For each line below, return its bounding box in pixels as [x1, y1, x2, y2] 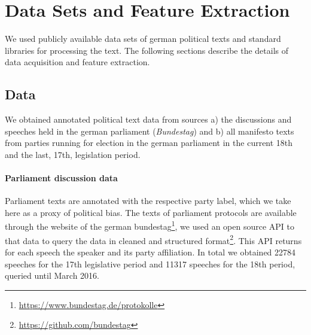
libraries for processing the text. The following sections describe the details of [5, 44, 288, 56]
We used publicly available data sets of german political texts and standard [5, 32, 281, 45]
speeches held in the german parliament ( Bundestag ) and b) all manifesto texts [5, 124, 294, 137]
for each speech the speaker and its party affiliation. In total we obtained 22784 [5, 245, 296, 258]
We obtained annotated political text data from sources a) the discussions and [5, 113, 292, 126]
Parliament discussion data [5, 172, 118, 184]
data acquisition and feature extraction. [5, 56, 150, 68]
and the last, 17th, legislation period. [5, 148, 141, 160]
